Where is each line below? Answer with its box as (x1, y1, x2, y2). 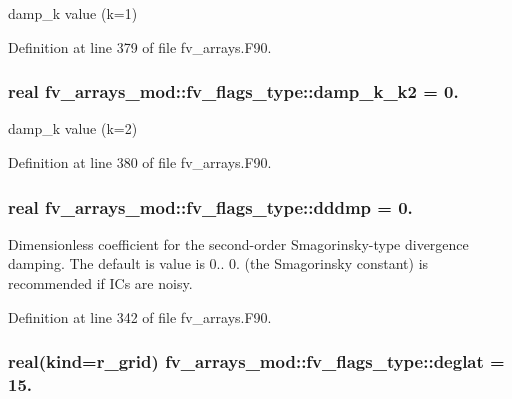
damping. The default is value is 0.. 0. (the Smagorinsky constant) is (8, 253, 429, 274)
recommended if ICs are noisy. (8, 273, 193, 293)
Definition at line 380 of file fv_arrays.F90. (8, 152, 272, 172)
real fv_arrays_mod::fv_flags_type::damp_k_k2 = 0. (8, 79, 459, 104)
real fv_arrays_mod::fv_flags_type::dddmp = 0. (8, 194, 413, 219)
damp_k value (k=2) (8, 118, 138, 139)
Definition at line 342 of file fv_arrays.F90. (8, 306, 272, 327)
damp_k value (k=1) (8, 3, 138, 23)
